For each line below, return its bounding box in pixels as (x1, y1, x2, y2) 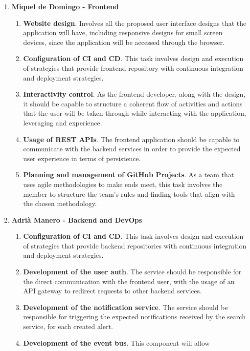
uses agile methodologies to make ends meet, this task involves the (23, 179, 223, 189)
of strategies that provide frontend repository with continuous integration (23, 62, 243, 73)
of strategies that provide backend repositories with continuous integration (23, 240, 247, 250)
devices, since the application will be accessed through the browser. (23, 37, 225, 47)
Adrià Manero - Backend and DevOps (11, 214, 142, 225)
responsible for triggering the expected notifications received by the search (23, 311, 246, 322)
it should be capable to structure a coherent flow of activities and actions (23, 98, 243, 108)
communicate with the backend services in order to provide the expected (23, 144, 241, 154)
